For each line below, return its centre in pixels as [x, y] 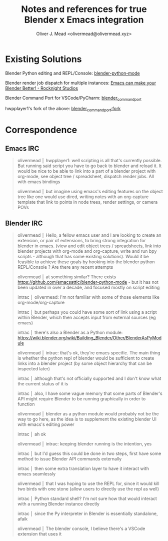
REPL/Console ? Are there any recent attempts [65, 267]
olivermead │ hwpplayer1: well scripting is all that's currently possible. [89, 161]
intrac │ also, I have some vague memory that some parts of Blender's [90, 393]
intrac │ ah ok [31, 434]
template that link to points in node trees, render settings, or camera [87, 202]
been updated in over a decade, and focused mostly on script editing [88, 288]
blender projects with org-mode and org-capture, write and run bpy [87, 251]
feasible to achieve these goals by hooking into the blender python [86, 262]
